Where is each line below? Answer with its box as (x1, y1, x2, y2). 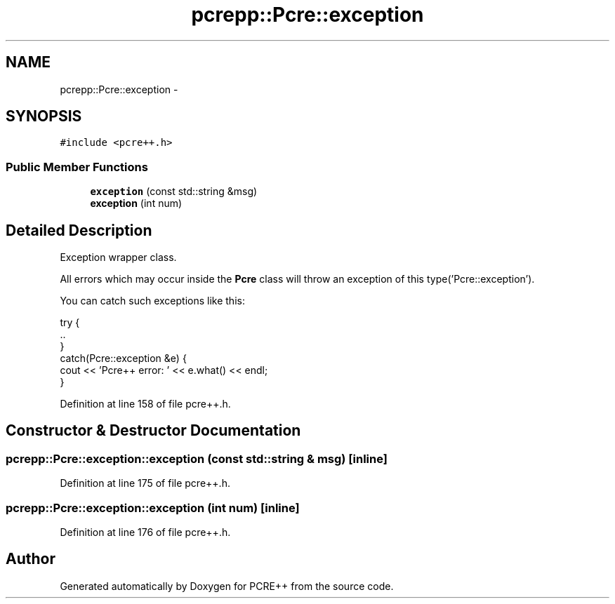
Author (6, 550, 55, 568)
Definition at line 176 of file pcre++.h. (60, 526, 231, 538)
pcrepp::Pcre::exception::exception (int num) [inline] (6, 500, 300, 515)
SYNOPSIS (6, 107, 82, 126)
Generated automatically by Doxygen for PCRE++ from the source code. (60, 579, 394, 592)
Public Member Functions (6, 159, 148, 174)
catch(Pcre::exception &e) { (60, 352, 187, 365)
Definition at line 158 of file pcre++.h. (60, 398, 231, 410)
